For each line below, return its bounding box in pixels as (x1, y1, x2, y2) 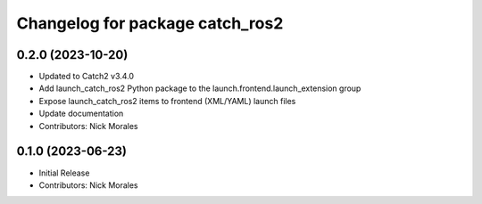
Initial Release (38, 167, 90, 178)
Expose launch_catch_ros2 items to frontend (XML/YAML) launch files (38, 95, 296, 106)
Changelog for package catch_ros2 (16, 13, 284, 33)
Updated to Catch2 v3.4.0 (38, 71, 134, 82)
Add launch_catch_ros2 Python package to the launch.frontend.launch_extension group (38, 83, 361, 94)
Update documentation (38, 108, 124, 119)
